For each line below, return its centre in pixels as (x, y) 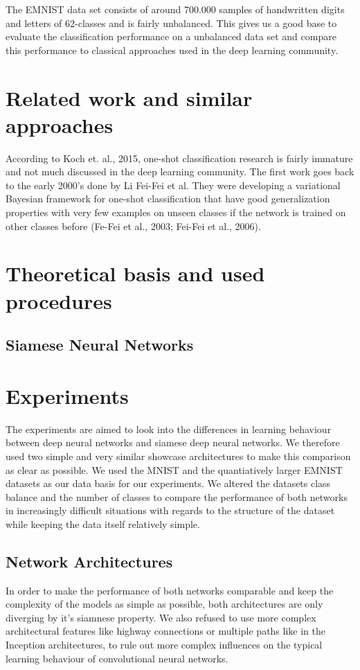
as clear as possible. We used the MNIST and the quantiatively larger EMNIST (174, 469)
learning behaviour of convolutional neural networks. (117, 658)
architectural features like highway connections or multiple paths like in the (165, 631)
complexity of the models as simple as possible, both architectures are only (164, 604)
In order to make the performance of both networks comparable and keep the (170, 590)
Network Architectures (89, 561)
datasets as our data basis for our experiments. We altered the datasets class (168, 483)
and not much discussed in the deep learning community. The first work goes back (180, 171)
